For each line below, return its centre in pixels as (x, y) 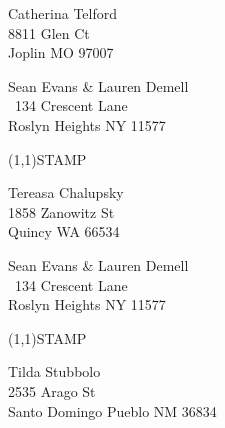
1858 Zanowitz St (61, 211)
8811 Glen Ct (49, 32)
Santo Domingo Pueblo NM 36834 (112, 410)
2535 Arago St (52, 390)
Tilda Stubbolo (54, 371)
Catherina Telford (62, 13)
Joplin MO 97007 (61, 52)
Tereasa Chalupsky (66, 192)
